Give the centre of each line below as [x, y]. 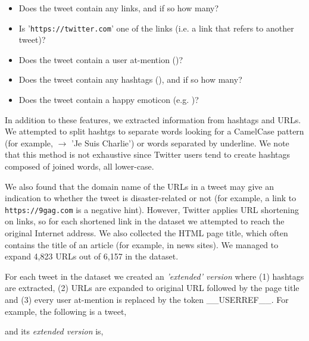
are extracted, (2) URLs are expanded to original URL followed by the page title [152, 288]
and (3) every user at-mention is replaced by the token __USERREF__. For [147, 299]
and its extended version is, [54, 331]
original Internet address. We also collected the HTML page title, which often [146, 233]
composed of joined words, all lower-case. [79, 166]
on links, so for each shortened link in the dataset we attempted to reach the [145, 221]
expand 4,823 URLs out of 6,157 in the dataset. [92, 256]
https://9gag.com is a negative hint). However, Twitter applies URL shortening [152, 209]
